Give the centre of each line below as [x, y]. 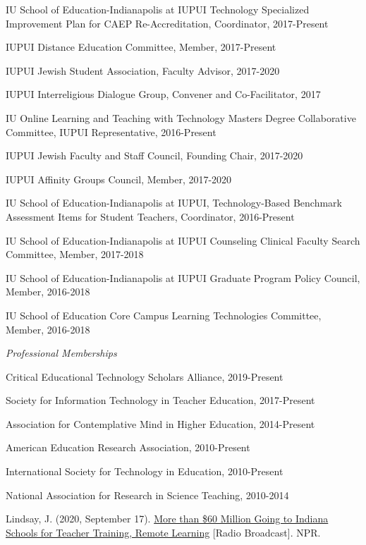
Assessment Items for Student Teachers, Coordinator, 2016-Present [150, 216]
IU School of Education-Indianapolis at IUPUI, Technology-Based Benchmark [174, 203]
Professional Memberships [61, 353]
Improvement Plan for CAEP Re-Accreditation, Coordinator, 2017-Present [167, 23]
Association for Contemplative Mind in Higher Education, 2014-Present [160, 423]
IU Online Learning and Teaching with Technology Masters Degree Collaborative [181, 117]
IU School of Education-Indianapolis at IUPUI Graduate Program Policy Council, [183, 277]
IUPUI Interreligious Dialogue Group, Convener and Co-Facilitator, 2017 [163, 94]
